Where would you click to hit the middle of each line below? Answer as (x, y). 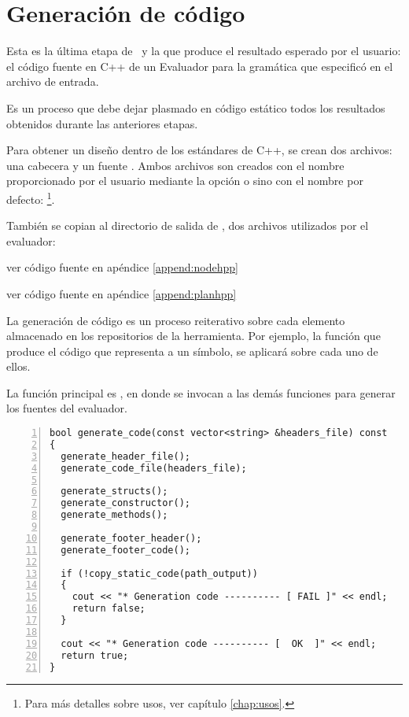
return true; (95, 655)
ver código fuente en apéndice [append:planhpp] (122, 293)
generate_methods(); (114, 515)
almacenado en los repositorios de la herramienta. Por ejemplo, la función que (193, 336)
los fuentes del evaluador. (67, 408)
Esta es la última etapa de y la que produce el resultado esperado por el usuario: (204, 51)
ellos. (18, 366)
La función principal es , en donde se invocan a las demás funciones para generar (201, 392)
